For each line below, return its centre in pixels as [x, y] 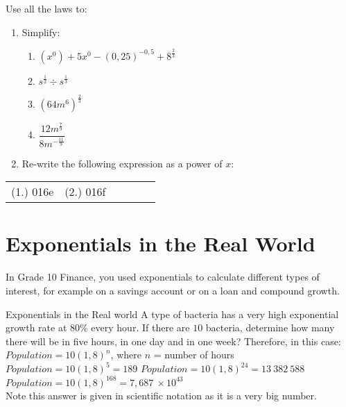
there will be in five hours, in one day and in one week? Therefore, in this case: [173, 341]
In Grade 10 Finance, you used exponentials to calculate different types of [163, 277]
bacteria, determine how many [270, 327]
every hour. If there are [140, 327]
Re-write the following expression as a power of [122, 163]
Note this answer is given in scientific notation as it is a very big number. [161, 395]
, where [126, 355]
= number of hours [194, 355]
